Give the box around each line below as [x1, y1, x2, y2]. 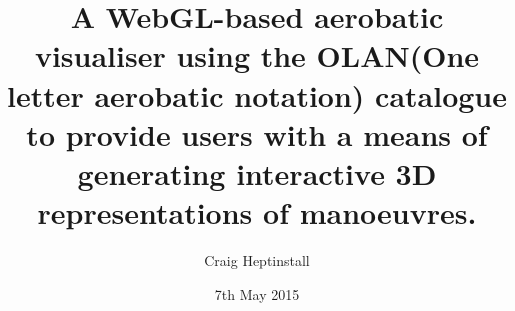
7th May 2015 [214, 283, 300, 304]
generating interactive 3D [77, 152, 437, 193]
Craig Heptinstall [204, 250, 310, 271]
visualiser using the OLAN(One [34, 35, 480, 76]
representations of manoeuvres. [37, 192, 477, 233]
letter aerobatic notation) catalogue [6, 74, 508, 115]
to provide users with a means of [26, 113, 488, 154]
